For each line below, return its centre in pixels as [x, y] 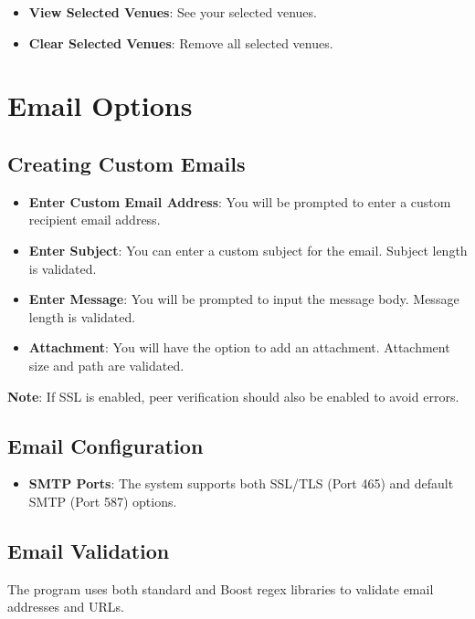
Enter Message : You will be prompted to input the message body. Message [244, 299]
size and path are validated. [106, 365]
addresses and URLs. [66, 607]
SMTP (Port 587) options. [103, 501]
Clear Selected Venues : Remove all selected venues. [181, 42]
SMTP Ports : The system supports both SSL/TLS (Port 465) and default [241, 483]
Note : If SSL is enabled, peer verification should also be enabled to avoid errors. [233, 396]
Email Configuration [106, 445]
